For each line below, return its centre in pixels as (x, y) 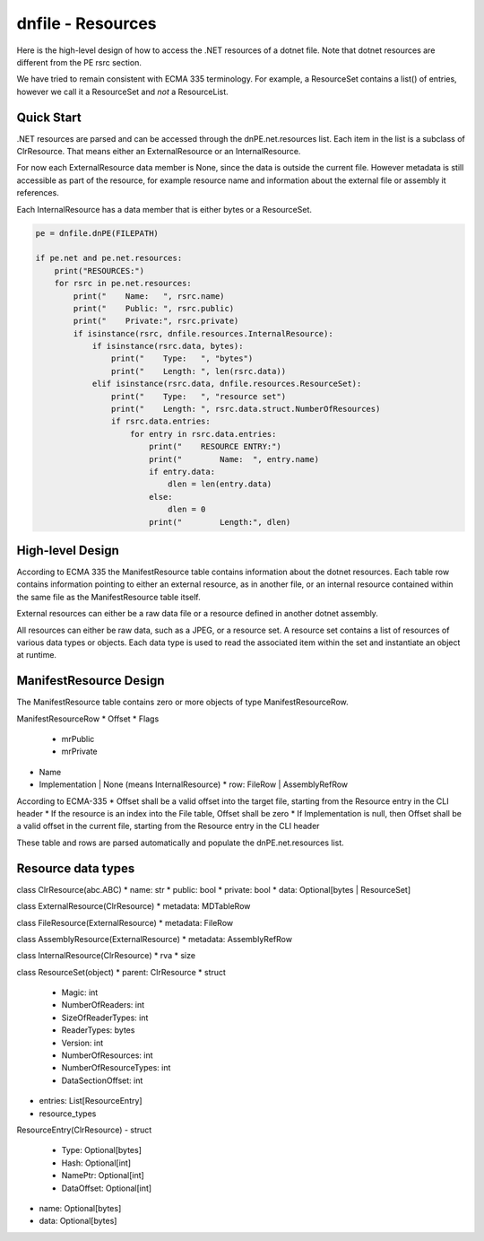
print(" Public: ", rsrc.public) (154, 308)
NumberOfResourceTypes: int (116, 1068)
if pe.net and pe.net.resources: (109, 258)
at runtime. (37, 655)
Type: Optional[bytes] (102, 1150)
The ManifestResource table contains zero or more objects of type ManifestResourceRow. (182, 702)
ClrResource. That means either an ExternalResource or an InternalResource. (159, 152)
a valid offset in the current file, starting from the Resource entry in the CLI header (168, 826)
